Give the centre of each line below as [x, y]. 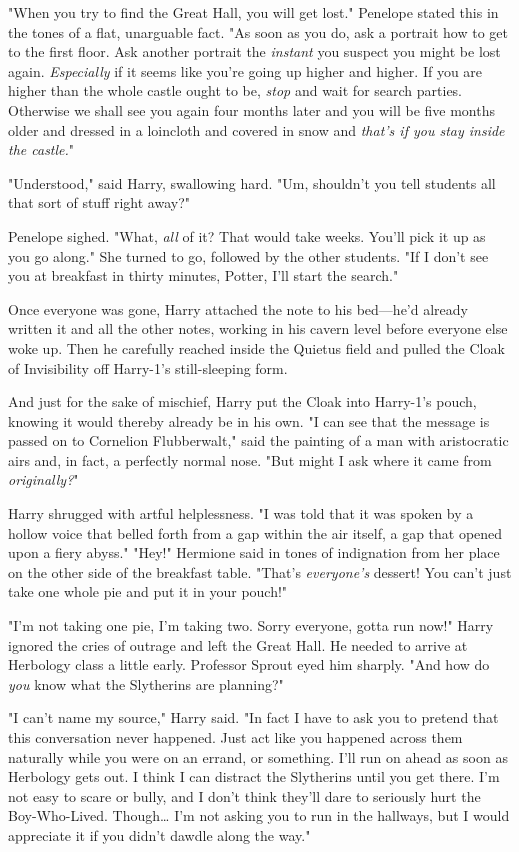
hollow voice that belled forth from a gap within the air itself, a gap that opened [255, 532]
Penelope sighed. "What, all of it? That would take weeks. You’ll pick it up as [247, 235]
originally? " [43, 479]
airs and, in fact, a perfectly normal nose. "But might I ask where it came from [250, 459]
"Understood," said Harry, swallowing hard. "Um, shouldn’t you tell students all [252, 182]
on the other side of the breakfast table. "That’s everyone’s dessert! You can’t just [260, 571]
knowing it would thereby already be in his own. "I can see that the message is [249, 420]
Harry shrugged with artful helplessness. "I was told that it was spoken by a [241, 513]
